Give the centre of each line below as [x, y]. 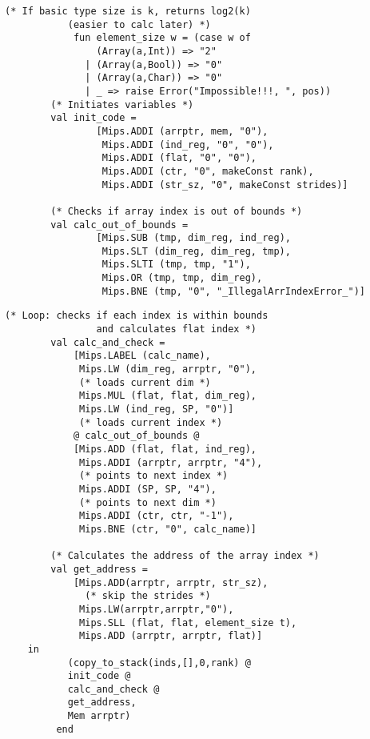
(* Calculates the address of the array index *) [185, 556]
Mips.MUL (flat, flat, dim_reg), [168, 396]
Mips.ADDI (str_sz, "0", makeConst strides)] [225, 185]
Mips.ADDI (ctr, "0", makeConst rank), [208, 171]
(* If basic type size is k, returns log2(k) [128, 11]
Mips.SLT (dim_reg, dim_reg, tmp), [196, 251]
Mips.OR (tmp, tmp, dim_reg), [182, 278]
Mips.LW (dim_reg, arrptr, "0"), [168, 369]
